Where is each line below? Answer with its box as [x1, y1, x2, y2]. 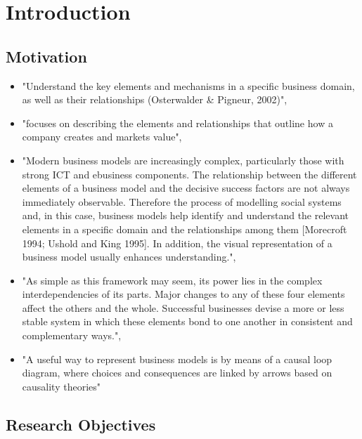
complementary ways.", [22, 328, 122, 343]
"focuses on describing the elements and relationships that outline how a [22, 115, 333, 130]
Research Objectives [6, 413, 156, 435]
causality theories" [22, 379, 101, 393]
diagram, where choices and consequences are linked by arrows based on [22, 365, 332, 380]
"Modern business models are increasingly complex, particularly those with [22, 152, 344, 167]
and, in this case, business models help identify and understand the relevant [22, 208, 349, 223]
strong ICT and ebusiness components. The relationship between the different [22, 166, 357, 181]
